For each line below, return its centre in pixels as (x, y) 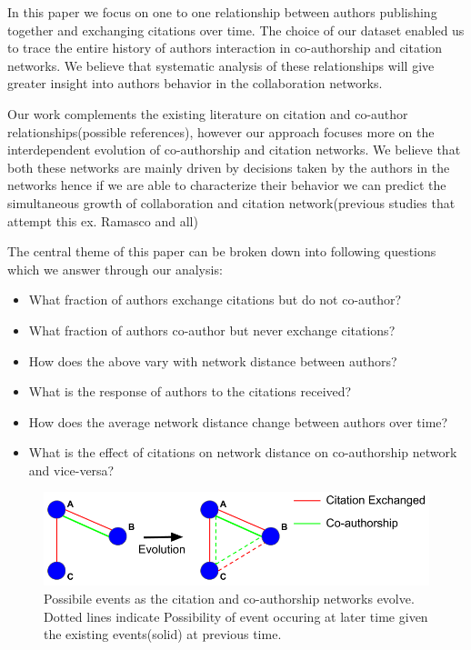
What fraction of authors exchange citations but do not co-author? (215, 300)
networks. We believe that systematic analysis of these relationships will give (221, 65)
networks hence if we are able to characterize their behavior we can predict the (227, 185)
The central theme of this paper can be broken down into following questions (222, 251)
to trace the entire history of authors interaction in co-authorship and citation (225, 48)
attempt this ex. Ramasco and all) (103, 220)
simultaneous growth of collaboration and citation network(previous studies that (231, 202)
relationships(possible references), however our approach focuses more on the (221, 131)
